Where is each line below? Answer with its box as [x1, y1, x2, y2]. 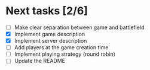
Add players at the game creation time [14, 44, 109, 51]
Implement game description [14, 31, 85, 37]
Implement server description [14, 37, 87, 44]
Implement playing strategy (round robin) [14, 50, 116, 58]
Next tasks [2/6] [5, 4, 88, 18]
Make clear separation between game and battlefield [14, 24, 145, 31]
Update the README [14, 58, 65, 65]
